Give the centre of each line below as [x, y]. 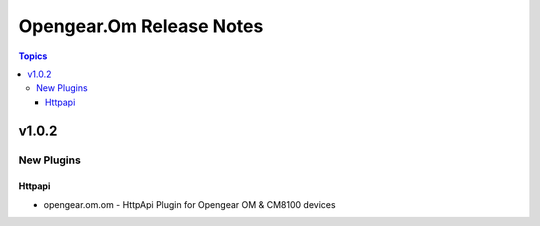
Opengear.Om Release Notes [141, 26]
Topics [33, 56]
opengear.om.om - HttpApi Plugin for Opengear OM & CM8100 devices [189, 204]
